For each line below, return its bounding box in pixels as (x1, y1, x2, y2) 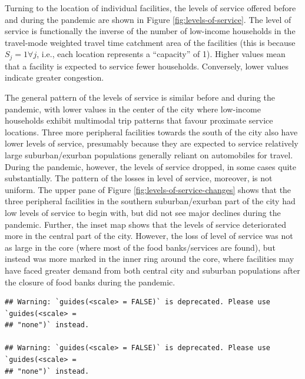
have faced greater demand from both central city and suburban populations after (5, 264, 300, 276)
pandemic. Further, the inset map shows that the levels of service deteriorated (5, 218, 286, 230)
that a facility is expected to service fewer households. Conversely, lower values (5, 59, 289, 72)
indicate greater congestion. (5, 71, 104, 84)
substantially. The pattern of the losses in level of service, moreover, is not (5, 172, 273, 184)
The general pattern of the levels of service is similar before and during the (5, 91, 276, 104)
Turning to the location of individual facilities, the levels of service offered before (5, 2, 296, 14)
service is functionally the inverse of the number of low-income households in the (5, 25, 296, 37)
